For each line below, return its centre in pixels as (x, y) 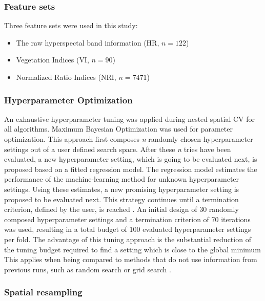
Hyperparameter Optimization (68, 100)
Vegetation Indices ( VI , (53, 60)
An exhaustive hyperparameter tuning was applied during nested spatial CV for (129, 119)
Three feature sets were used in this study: (71, 25)
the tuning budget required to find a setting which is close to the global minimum (132, 249)
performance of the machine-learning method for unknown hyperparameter (122, 179)
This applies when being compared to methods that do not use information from (131, 259)
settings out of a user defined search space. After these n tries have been (118, 149)
